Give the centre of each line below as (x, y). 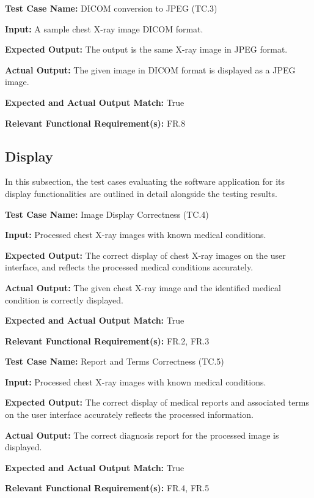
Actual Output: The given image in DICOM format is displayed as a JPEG (150, 69)
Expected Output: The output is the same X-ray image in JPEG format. (146, 49)
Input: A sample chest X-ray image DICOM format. (104, 28)
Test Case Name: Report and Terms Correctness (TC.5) (115, 361)
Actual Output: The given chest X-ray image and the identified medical (143, 287)
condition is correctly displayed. (64, 299)
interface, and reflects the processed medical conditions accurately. (129, 267)
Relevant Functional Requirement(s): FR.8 (95, 123)
